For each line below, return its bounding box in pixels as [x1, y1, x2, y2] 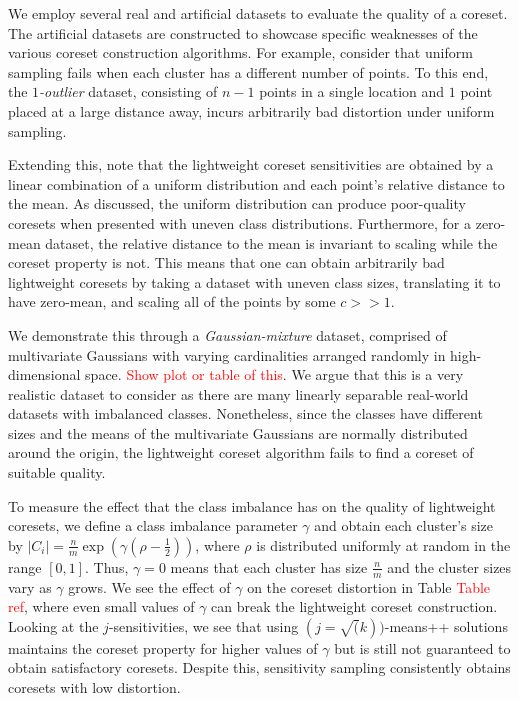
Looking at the [8, 615, 99, 636]
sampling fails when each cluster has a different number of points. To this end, [8, 61, 489, 82]
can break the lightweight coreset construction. [211, 596, 498, 617]
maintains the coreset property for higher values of [8, 637, 318, 658]
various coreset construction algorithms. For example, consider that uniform [8, 42, 473, 63]
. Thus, [85, 556, 129, 577]
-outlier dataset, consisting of [39, 81, 218, 102]
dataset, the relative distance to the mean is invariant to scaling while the [45, 232, 498, 253]
